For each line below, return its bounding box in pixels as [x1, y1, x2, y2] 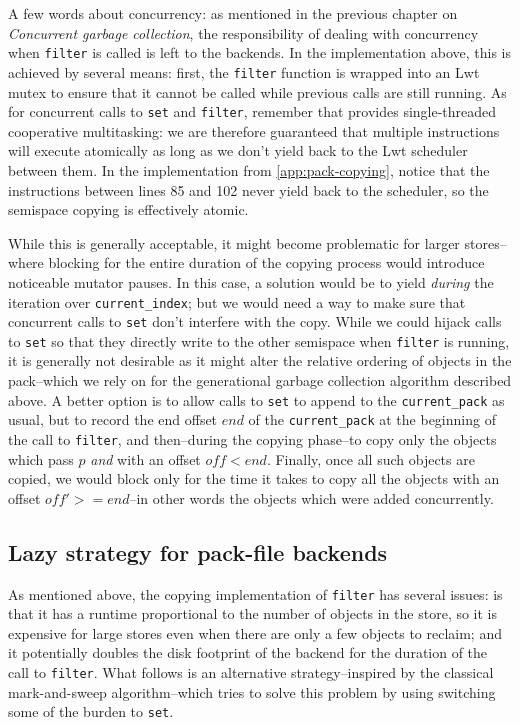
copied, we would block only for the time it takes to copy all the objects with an [8, 468, 500, 489]
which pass [8, 448, 74, 469]
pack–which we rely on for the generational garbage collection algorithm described [8, 370, 512, 391]
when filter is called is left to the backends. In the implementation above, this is [8, 42, 511, 63]
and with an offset [90, 448, 201, 469]
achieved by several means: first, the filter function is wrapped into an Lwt [8, 61, 480, 82]
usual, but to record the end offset [8, 409, 218, 430]
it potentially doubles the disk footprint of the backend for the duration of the [8, 642, 488, 663]
